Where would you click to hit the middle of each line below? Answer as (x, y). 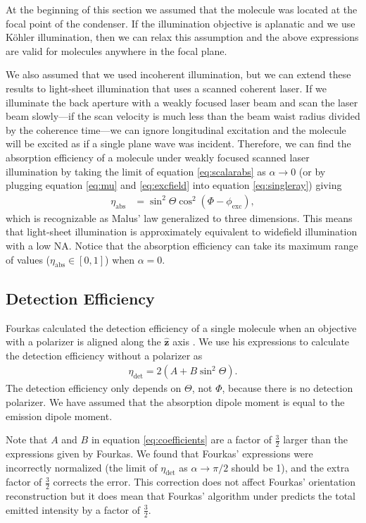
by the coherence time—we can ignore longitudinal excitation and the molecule (176, 129)
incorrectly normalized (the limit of (82, 467)
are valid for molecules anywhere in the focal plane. (116, 50)
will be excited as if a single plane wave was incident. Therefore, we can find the (178, 143)
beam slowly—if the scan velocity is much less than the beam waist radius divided (183, 116)
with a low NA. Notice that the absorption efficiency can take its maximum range (182, 245)
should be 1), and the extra (290, 467)
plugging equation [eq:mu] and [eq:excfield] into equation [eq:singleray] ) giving (174, 185)
